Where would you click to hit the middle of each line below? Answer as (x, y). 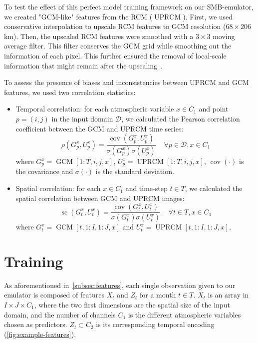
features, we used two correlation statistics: (70, 92)
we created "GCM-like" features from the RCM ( (78, 16)
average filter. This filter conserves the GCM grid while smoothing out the (118, 46)
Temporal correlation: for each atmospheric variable (95, 109)
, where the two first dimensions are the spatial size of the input (132, 305)
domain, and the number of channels (60, 314)
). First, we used (208, 16)
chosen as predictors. (36, 324)
